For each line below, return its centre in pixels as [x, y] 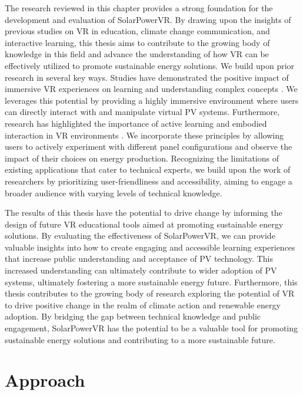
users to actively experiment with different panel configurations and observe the [149, 147]
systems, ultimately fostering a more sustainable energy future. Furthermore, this [151, 282]
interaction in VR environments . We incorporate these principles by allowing [144, 135]
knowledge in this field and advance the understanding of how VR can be [137, 54]
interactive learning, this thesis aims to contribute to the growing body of [137, 42]
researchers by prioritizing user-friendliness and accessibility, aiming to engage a [149, 181]
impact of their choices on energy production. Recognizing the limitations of [142, 158]
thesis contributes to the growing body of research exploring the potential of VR [150, 293]
